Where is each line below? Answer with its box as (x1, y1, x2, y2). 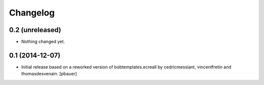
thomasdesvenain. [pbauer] (21, 71, 77, 77)
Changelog (9, 7, 55, 18)
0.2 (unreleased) (9, 26, 61, 34)
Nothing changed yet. (21, 39, 66, 45)
